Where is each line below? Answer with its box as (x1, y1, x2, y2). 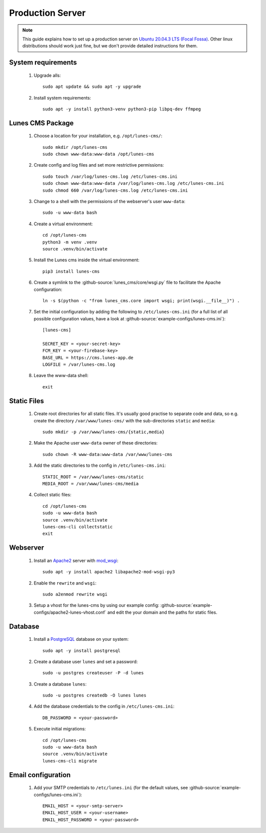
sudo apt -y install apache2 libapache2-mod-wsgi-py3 (42, 569, 175, 575)
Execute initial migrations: (33, 726, 86, 732)
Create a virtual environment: (33, 221, 93, 227)
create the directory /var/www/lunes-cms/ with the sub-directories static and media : (33, 417, 216, 423)
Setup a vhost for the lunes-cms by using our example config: (33, 602, 160, 608)
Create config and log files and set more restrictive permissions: (33, 162, 165, 168)
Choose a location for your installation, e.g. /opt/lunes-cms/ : (33, 133, 163, 139)
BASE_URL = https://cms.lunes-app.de (42, 355, 134, 360)
